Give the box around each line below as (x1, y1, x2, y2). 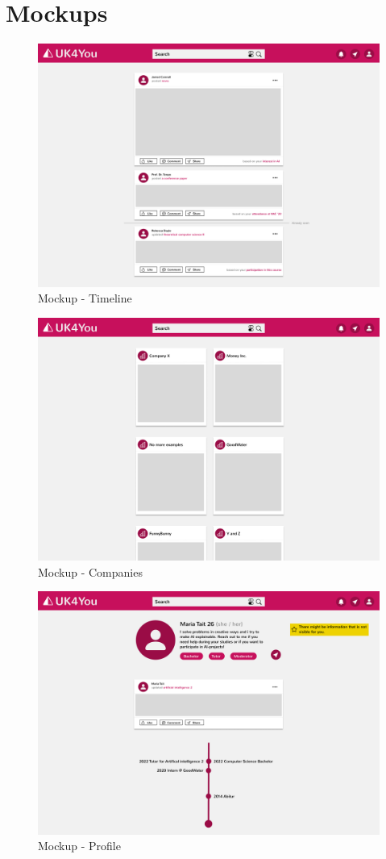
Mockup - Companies (38, 563, 143, 580)
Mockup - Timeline (38, 290, 132, 306)
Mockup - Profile (38, 837, 121, 854)
